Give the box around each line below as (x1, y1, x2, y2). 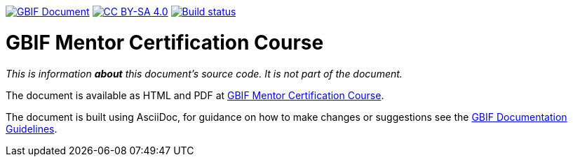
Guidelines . (6, 122, 58, 135)
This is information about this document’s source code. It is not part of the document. (6, 67, 403, 80)
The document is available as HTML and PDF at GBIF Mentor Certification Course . (6, 89, 384, 101)
